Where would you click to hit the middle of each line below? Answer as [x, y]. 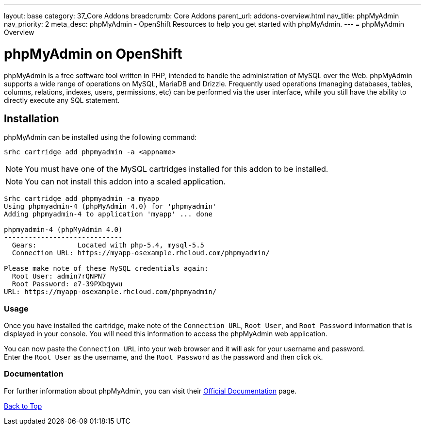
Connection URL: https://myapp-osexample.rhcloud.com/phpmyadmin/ [141, 253]
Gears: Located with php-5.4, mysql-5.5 [108, 245]
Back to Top [23, 406]
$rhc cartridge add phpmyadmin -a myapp [82, 199]
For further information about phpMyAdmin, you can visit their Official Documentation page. [150, 391]
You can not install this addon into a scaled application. [125, 182]
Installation [32, 118]
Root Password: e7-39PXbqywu [67, 284]
